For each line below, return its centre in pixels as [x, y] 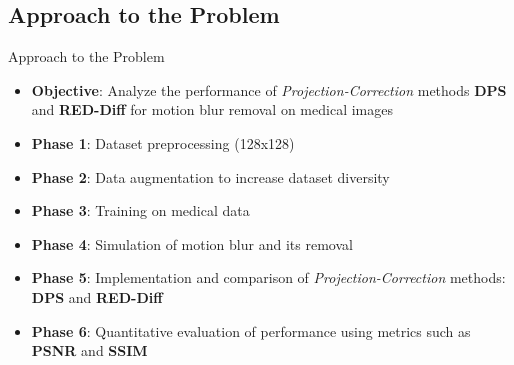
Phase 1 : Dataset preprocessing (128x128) [163, 142]
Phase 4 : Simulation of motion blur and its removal [192, 243]
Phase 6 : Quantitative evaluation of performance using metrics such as [251, 330]
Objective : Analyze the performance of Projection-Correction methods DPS [269, 89]
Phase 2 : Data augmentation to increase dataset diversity [210, 176]
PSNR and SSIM [89, 350]
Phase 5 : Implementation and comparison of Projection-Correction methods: [268, 277]
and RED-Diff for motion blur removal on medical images [212, 109]
